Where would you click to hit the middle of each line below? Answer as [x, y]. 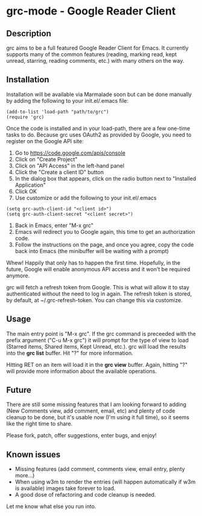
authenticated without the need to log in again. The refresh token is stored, [99, 294]
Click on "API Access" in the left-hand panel [70, 166]
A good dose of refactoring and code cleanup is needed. [85, 495]
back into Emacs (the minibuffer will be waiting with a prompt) [92, 251]
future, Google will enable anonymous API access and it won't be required [98, 269]
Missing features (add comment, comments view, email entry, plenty [100, 469]
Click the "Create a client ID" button [59, 172]
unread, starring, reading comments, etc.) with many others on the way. [95, 61]
